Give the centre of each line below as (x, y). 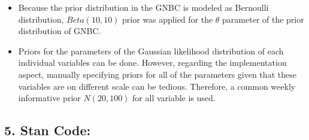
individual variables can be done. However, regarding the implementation (152, 63)
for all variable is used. (174, 98)
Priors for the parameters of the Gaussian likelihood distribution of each (151, 51)
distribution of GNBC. (60, 31)
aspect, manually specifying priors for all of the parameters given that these (157, 74)
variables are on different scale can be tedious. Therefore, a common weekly (157, 86)
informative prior (49, 98)
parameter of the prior (263, 19)
